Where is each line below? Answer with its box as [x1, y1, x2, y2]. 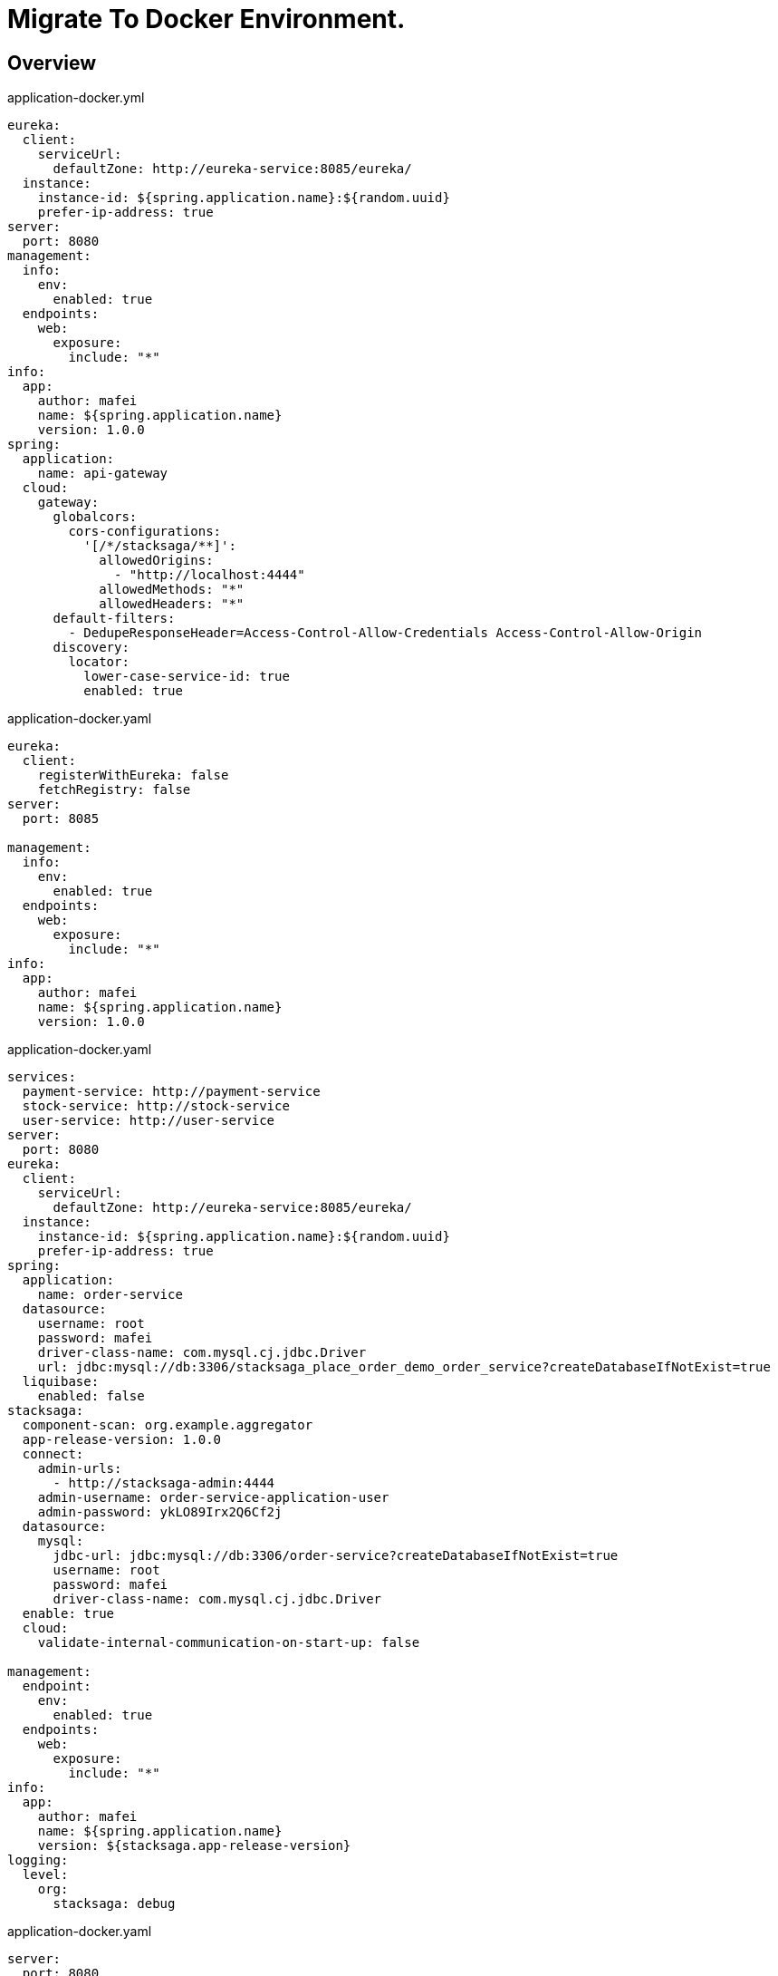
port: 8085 [22, 811, 100, 827]
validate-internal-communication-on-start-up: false [37, 1635, 420, 1651]
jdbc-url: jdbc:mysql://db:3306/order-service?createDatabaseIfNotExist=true [53, 1548, 619, 1564]
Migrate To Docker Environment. [7, 4, 406, 34]
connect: [22, 1447, 84, 1462]
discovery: [53, 640, 130, 655]
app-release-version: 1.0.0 [22, 1432, 222, 1448]
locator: [68, 654, 130, 670]
